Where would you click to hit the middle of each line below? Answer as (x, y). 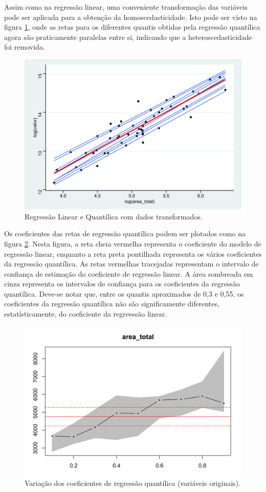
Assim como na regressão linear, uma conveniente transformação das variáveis (126, 7)
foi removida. (25, 47)
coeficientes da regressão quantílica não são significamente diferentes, (112, 304)
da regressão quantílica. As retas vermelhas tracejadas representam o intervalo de (131, 264)
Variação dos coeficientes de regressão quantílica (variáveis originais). (133, 483)
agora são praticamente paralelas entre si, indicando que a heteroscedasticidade (128, 37)
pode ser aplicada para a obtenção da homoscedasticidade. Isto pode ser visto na (131, 17)
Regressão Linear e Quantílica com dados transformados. (114, 216)
